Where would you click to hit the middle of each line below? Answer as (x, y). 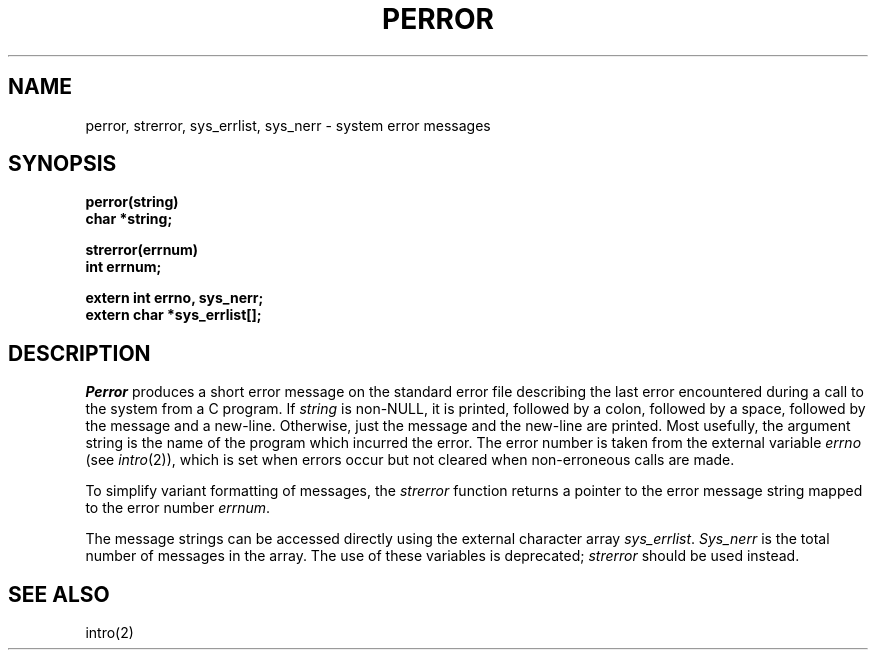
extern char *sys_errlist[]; (173, 315)
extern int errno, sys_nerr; (174, 298)
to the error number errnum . (178, 508)
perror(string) (132, 202)
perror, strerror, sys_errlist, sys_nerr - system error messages (288, 125)
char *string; (129, 219)
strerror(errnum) (142, 250)
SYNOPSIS (62, 164)
